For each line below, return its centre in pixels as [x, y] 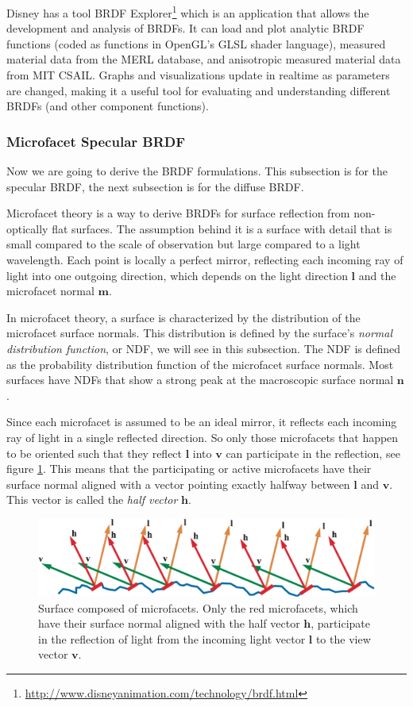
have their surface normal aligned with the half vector [169, 623]
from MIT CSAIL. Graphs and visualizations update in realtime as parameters [198, 75]
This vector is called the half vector [92, 500]
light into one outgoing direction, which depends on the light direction [177, 275]
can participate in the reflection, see [313, 453]
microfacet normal [50, 291]
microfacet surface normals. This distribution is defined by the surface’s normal [200, 333]
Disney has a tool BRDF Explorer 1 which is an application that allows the [188, 12]
